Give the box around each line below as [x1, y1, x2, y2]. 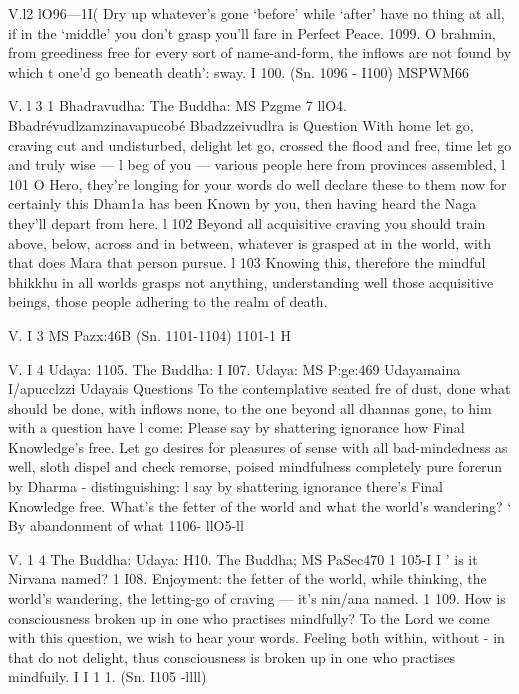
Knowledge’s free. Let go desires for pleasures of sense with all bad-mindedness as [8, 436, 508, 457]
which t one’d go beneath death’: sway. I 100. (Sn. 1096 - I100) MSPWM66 [8, 61, 470, 82]
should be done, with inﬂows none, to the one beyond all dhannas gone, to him [8, 397, 492, 418]
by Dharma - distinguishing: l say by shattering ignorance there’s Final [8, 476, 443, 497]
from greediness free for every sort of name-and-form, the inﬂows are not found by [8, 42, 512, 63]
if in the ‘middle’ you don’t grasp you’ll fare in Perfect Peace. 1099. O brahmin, [8, 22, 496, 43]
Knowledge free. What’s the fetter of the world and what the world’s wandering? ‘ [8, 495, 512, 516]
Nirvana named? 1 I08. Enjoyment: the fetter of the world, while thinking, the [8, 568, 487, 589]
